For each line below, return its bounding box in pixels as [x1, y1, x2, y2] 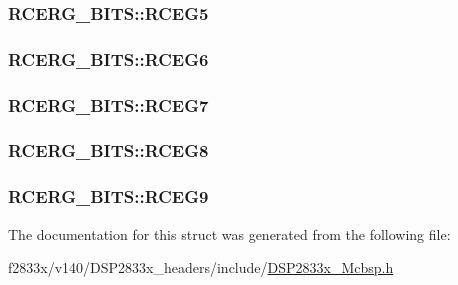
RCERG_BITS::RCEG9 [8, 184, 209, 209]
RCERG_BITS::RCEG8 [8, 138, 209, 163]
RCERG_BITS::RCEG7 [8, 92, 209, 117]
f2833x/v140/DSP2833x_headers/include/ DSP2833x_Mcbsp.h [8, 257, 394, 278]
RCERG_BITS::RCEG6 [8, 46, 209, 71]
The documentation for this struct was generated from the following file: [8, 223, 451, 244]
